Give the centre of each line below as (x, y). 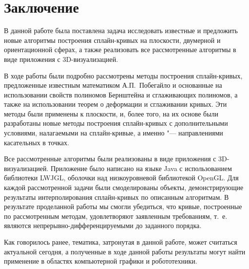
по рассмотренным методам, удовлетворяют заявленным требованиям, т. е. (116, 216)
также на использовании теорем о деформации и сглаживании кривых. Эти (115, 104)
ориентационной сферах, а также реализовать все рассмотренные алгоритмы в (120, 49)
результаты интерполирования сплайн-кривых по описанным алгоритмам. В (116, 197)
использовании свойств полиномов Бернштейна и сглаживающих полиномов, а (121, 94)
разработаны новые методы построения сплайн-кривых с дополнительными (116, 123)
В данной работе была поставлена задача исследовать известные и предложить (121, 30)
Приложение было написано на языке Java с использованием (141, 168)
